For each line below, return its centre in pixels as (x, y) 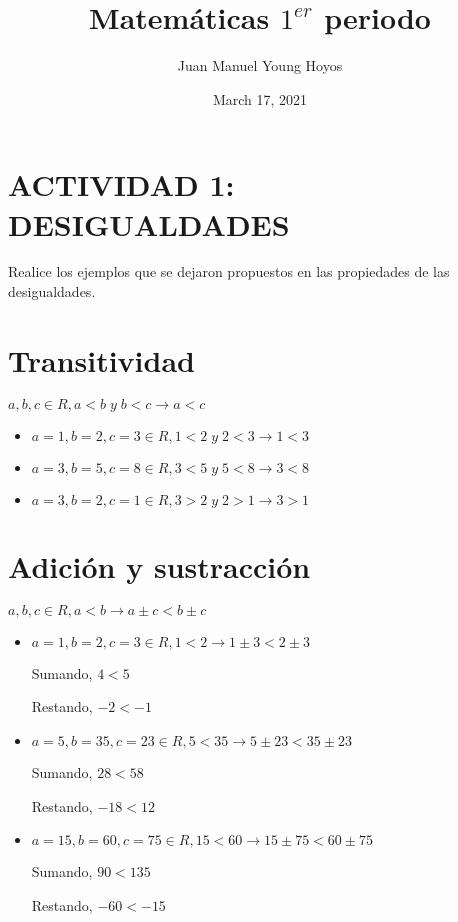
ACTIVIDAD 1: (121, 184)
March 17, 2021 (260, 98)
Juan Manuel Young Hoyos (260, 65)
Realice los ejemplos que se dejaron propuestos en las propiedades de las (229, 271)
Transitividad (101, 359)
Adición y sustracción (159, 565)
